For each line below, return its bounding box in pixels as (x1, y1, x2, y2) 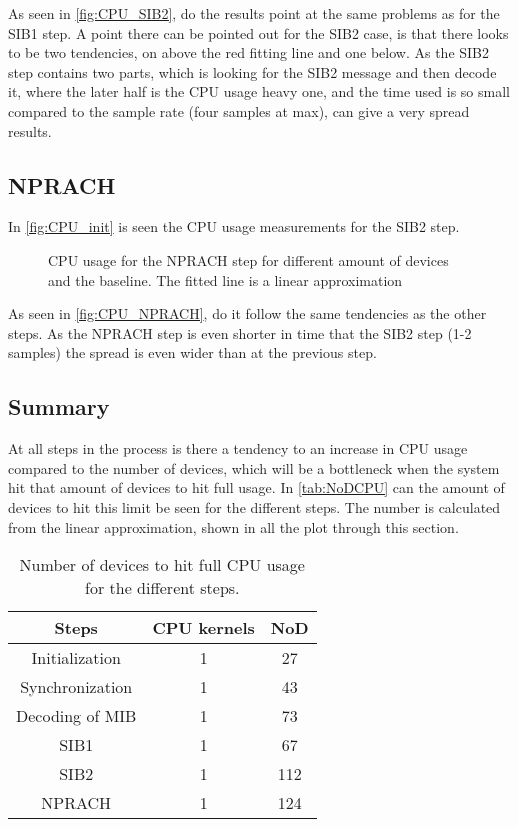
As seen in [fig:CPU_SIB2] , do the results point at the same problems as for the (8, 3, 500, 23)
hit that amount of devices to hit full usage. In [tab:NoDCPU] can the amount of (8, 477, 505, 498)
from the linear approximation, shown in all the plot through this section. (8, 516, 459, 537)
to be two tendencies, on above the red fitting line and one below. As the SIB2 (8, 42, 490, 63)
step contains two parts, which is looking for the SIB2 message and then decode (8, 61, 497, 82)
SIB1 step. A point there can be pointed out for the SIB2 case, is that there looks (8, 22, 509, 43)
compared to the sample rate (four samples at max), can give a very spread (8, 100, 470, 121)
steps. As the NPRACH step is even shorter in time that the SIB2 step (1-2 (8, 322, 472, 343)
